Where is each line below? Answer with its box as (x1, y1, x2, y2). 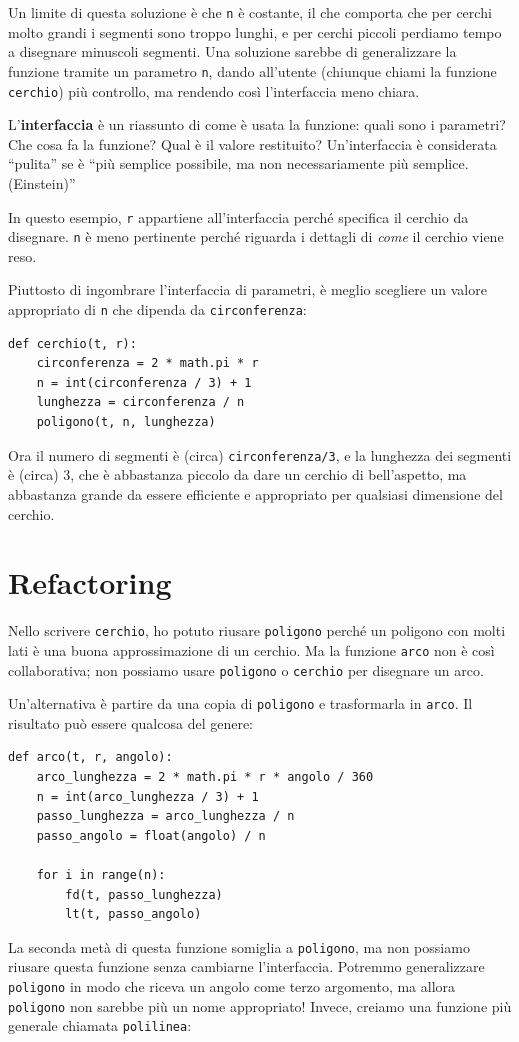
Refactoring (8, 562, 172, 603)
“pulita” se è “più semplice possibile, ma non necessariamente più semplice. (8, 153, 469, 174)
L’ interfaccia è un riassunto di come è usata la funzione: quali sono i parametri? (8, 114, 506, 135)
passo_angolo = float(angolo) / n (36, 828, 266, 843)
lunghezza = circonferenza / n (36, 395, 245, 410)
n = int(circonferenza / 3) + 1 (36, 375, 252, 390)
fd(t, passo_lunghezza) (65, 887, 223, 902)
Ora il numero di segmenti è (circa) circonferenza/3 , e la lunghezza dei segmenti (8, 444, 512, 465)
